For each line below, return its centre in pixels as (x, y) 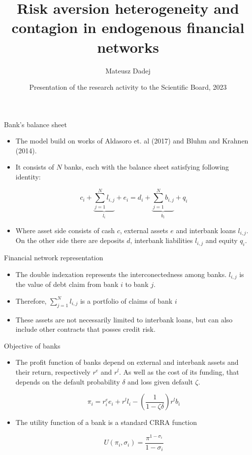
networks (128, 47)
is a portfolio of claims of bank (126, 300)
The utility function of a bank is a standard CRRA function (106, 422)
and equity (221, 240)
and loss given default (160, 381)
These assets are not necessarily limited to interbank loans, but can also (124, 319)
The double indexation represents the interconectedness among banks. (121, 274)
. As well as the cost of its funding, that (179, 371)
